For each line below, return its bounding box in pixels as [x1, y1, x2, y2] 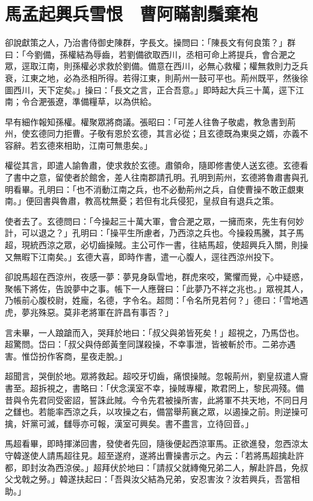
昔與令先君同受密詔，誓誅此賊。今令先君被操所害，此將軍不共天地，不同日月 [5, 393, 308, 406]
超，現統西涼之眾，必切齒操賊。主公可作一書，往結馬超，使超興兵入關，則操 [5, 238, 308, 251]
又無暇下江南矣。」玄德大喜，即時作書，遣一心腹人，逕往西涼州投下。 [5, 250, 279, 263]
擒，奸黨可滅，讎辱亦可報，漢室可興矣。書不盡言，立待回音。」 [5, 417, 253, 429]
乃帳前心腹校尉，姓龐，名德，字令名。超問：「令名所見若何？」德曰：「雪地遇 [5, 294, 308, 307]
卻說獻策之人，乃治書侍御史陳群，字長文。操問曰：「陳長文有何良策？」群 [5, 36, 296, 49]
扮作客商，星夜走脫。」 [38, 349, 127, 362]
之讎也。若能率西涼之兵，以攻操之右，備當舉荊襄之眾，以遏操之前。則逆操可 [5, 405, 308, 418]
